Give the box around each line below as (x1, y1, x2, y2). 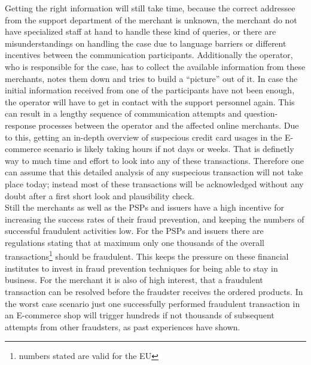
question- (244, 107, 278, 120)
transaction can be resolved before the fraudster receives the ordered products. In (5, 285, 303, 297)
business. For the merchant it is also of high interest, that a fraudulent (5, 273, 263, 286)
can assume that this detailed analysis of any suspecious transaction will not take (5, 166, 303, 178)
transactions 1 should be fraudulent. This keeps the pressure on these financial (5, 248, 289, 263)
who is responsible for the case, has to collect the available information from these (5, 60, 306, 72)
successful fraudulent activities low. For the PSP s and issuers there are (5, 224, 264, 237)
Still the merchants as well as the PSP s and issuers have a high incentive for (5, 201, 284, 214)
